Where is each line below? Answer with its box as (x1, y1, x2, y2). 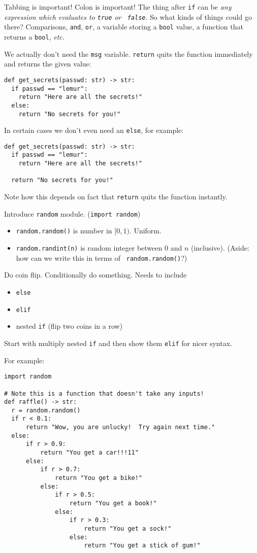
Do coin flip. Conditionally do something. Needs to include (4, 269, 187, 280)
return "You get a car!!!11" (40, 449, 139, 457)
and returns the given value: (4, 58, 91, 69)
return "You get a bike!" (55, 474, 143, 482)
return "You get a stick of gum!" (84, 542, 201, 549)
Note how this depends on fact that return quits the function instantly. (4, 191, 228, 202)
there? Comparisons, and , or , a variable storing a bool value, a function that (4, 21, 243, 32)
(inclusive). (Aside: (190, 243, 249, 253)
